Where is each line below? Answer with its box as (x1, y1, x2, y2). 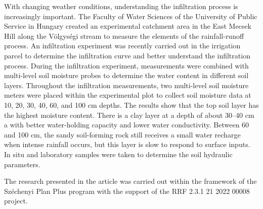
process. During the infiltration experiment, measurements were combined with (4, 60, 249, 71)
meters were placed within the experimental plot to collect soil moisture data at (4, 90, 251, 100)
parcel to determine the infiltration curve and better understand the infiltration (4, 50, 250, 60)
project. (4, 195, 28, 206)
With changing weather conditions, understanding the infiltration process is (4, 1, 238, 11)
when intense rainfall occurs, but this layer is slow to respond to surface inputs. (4, 139, 250, 150)
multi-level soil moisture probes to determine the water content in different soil (4, 70, 249, 81)
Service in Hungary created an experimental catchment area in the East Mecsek (4, 21, 251, 31)
